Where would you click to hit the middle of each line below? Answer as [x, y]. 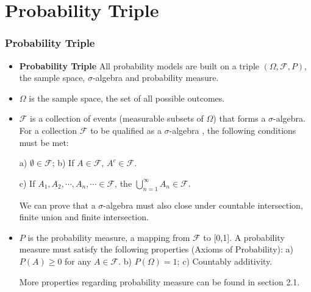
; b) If [63, 163]
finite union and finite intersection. [84, 217]
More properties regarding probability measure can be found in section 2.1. [159, 281]
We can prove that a [57, 205]
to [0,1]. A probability [244, 237]
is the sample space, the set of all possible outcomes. [127, 98]
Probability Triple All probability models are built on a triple [139, 65]
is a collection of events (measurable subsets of [117, 118]
